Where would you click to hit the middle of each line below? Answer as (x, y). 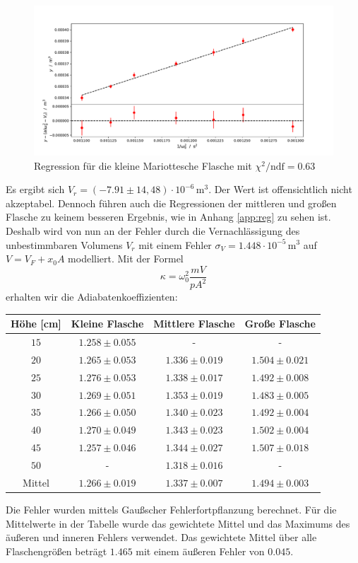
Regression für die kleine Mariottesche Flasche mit (143, 165)
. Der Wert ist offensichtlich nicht (280, 189)
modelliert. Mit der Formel (126, 259)
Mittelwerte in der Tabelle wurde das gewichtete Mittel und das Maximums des (178, 523)
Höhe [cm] (36, 324)
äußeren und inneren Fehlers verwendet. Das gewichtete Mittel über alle (161, 537)
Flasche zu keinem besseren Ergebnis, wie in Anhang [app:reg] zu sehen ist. (168, 217)
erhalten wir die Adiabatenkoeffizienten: (92, 297)
